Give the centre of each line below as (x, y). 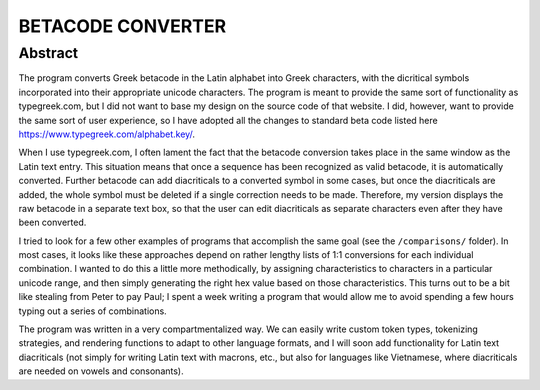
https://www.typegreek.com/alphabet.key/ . (106, 134)
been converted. (52, 222)
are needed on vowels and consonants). (101, 371)
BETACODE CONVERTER (122, 26)
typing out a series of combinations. (92, 311)
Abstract (48, 53)
